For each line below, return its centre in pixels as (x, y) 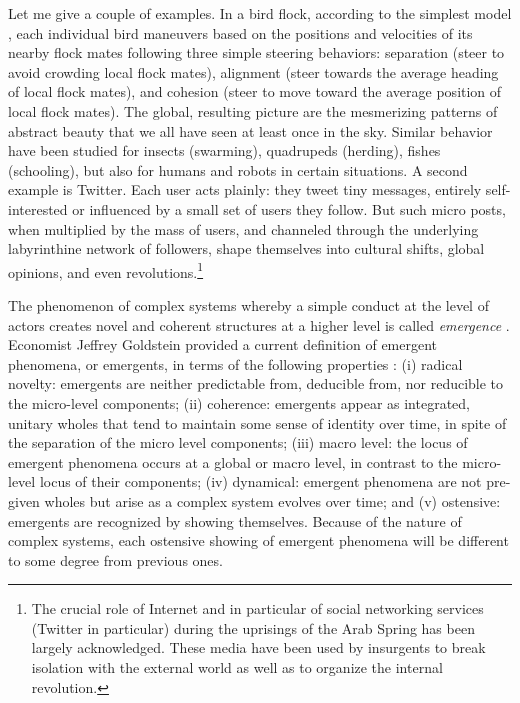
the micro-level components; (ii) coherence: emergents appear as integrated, (239, 402)
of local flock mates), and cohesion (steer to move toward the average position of (255, 91)
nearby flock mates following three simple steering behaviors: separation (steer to (256, 52)
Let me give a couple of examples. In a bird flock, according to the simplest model (260, 13)
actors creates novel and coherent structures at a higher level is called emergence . (259, 324)
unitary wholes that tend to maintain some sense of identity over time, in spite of (257, 422)
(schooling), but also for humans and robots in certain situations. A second (238, 169)
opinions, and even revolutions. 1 (106, 270)
